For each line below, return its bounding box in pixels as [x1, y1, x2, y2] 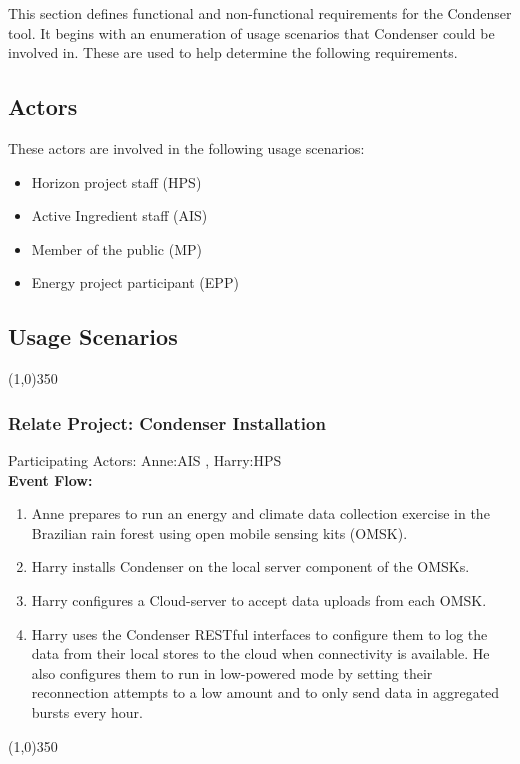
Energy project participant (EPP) [31, 272, 239, 293]
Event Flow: [8, 469, 93, 490]
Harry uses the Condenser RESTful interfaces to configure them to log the [31, 623, 488, 644]
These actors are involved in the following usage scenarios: [8, 137, 365, 158]
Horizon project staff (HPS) [31, 171, 202, 192]
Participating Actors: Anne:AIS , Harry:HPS [8, 449, 282, 470]
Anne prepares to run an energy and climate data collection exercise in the [31, 503, 490, 524]
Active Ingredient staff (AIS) [31, 205, 208, 226]
